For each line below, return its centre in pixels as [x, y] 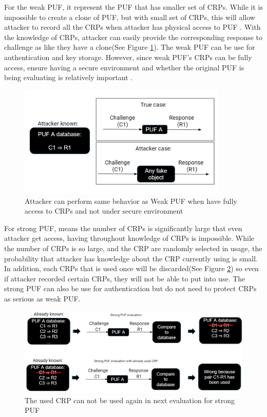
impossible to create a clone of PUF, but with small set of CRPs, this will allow [130, 17]
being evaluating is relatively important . [69, 77]
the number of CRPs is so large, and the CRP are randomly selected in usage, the [133, 248]
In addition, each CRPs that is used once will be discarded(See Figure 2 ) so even [131, 268]
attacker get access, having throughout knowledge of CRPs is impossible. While [129, 238]
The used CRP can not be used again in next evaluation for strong [130, 400]
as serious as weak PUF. [42, 298]
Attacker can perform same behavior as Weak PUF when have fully [131, 201]
